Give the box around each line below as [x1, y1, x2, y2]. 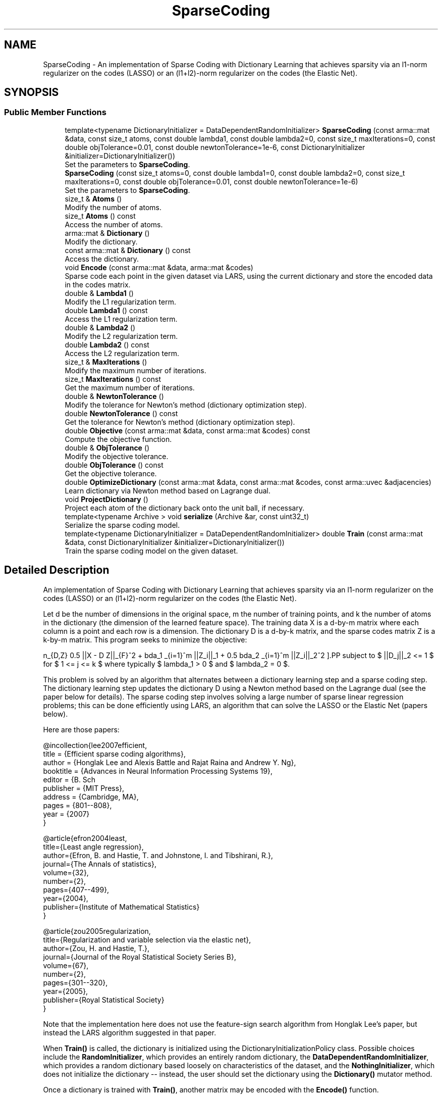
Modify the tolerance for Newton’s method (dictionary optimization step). [65, 400, 307, 409]
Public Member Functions [4, 107, 106, 118]
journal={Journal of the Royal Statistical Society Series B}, [43, 952, 237, 961]
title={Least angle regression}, [43, 842, 144, 851]
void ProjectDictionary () [65, 494, 148, 504]
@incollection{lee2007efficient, [43, 740, 147, 750]
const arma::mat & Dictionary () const [65, 245, 191, 255]
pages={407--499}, [43, 885, 109, 894]
